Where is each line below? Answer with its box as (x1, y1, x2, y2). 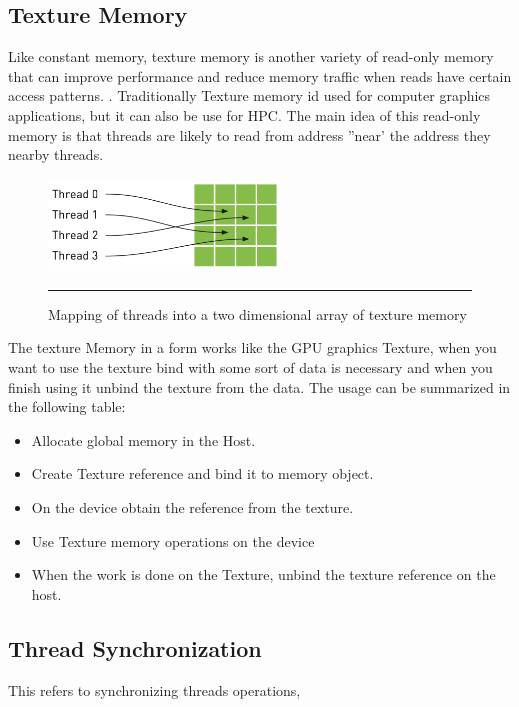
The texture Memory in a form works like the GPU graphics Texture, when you (8, 337, 497, 358)
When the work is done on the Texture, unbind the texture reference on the (31, 564, 496, 585)
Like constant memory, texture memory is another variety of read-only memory (8, 46, 494, 67)
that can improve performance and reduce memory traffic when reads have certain (8, 65, 512, 86)
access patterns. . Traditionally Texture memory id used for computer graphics (8, 85, 491, 106)
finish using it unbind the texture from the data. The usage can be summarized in (8, 376, 511, 397)
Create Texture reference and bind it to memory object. (31, 463, 374, 484)
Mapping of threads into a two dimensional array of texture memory (48, 303, 467, 324)
